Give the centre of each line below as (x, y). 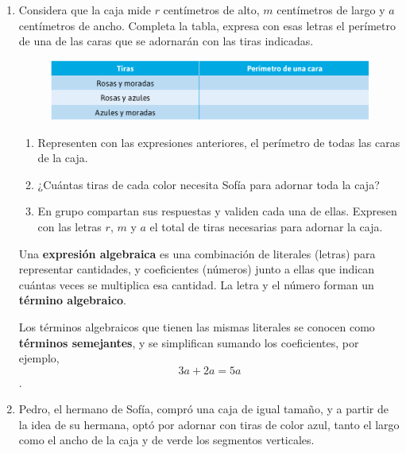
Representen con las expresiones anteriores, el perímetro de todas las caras (219, 142)
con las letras (70, 226)
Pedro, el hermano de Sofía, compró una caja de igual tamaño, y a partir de (203, 409)
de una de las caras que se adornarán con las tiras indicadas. (166, 41)
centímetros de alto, (211, 10)
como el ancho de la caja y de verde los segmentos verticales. (166, 440)
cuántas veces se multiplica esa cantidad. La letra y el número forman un (196, 284)
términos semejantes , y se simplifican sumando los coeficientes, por (189, 342)
